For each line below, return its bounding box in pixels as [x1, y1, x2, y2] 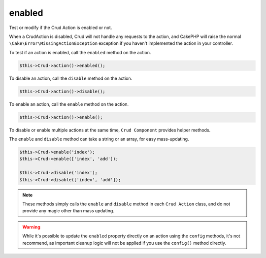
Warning [22, 224, 40, 230]
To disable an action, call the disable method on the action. [9, 75, 133, 81]
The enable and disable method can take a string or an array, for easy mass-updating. [9, 136, 189, 142]
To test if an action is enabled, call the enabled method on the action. [9, 49, 151, 55]
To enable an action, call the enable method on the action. [9, 101, 129, 107]
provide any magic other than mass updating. [22, 208, 114, 214]
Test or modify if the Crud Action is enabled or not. [9, 25, 112, 31]
